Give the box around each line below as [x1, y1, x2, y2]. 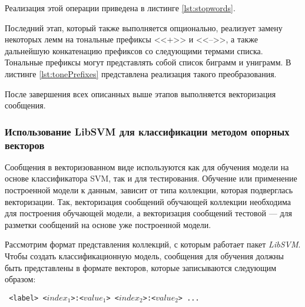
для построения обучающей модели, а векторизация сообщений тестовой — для [5, 207, 292, 219]
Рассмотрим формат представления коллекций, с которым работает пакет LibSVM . [5, 238, 301, 250]
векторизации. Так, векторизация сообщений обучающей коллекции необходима [5, 195, 291, 207]
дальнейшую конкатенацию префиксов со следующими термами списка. [5, 44, 263, 57]
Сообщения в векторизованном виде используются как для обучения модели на [5, 160, 289, 173]
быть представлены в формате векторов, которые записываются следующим [5, 261, 277, 273]
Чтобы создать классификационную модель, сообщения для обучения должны [5, 250, 284, 262]
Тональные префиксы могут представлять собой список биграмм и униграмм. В [5, 56, 291, 68]
